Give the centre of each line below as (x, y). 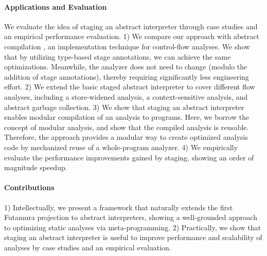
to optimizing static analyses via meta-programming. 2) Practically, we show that (133, 227)
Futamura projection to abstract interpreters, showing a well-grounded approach (131, 217)
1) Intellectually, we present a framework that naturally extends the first (119, 207)
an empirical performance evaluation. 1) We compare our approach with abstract (132, 36)
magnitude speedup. (36, 167)
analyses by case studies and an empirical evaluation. (88, 247)
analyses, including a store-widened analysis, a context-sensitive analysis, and (126, 96)
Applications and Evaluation (56, 6)
